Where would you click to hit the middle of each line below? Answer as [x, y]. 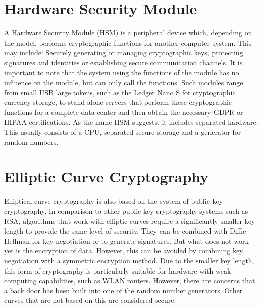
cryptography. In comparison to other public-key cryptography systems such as [126, 210]
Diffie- [239, 231]
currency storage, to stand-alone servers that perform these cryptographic [118, 102]
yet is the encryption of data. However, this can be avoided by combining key [124, 251]
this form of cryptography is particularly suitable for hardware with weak [118, 270]
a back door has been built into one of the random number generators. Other [123, 290]
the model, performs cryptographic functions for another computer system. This [128, 42]
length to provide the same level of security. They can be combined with [116, 231]
